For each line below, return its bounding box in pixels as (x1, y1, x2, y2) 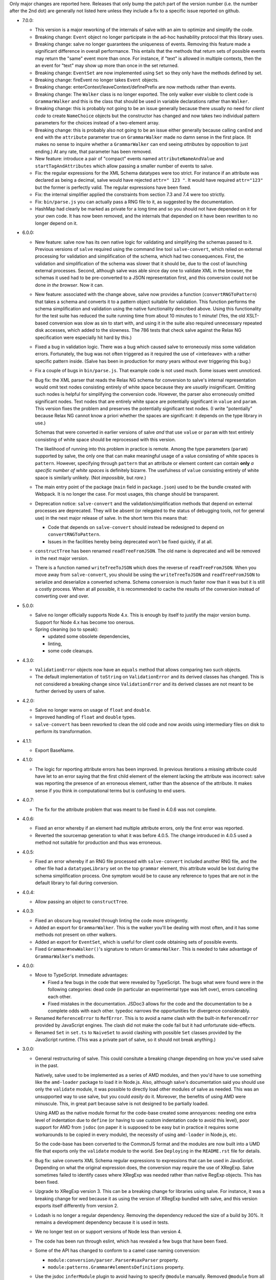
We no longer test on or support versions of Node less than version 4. (35, 1229, 182, 1235)
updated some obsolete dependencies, (48, 633, 130, 639)
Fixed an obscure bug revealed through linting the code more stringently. (35, 917, 189, 924)
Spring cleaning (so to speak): (35, 626, 99, 632)
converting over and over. (35, 593, 89, 599)
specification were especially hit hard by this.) (35, 334, 132, 340)
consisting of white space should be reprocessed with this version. (35, 436, 176, 442)
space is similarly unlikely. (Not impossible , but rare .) (35, 474, 147, 481)
